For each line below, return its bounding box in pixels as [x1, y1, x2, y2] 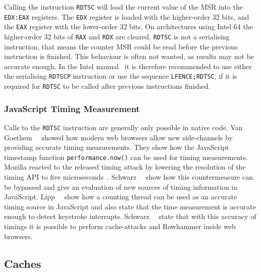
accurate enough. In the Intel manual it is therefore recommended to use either [4, 61, 252, 71]
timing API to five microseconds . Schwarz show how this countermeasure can [4, 172, 253, 182]
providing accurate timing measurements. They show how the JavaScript [4, 142, 229, 152]
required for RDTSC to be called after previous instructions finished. [4, 81, 211, 91]
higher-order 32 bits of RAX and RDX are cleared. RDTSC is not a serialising [4, 31, 230, 41]
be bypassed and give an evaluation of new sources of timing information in [4, 181, 238, 192]
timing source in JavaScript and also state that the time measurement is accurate [4, 201, 256, 211]
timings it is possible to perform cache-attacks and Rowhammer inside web [4, 221, 236, 231]
